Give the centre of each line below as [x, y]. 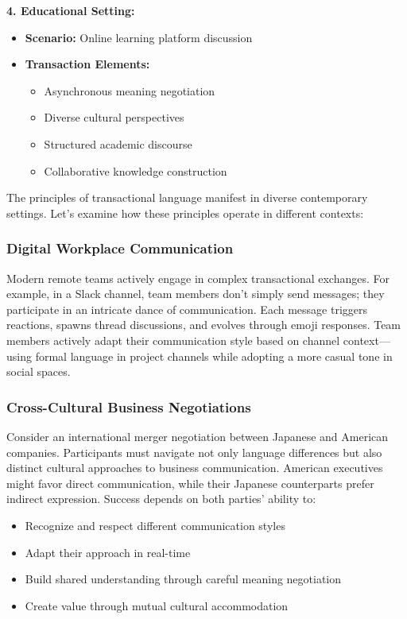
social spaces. [39, 371]
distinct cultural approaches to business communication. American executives [195, 468]
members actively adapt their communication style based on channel [173, 340]
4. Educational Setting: [71, 10]
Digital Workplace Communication [120, 248]
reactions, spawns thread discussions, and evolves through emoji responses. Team [204, 325]
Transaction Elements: [87, 64]
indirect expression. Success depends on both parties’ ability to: [161, 499]
